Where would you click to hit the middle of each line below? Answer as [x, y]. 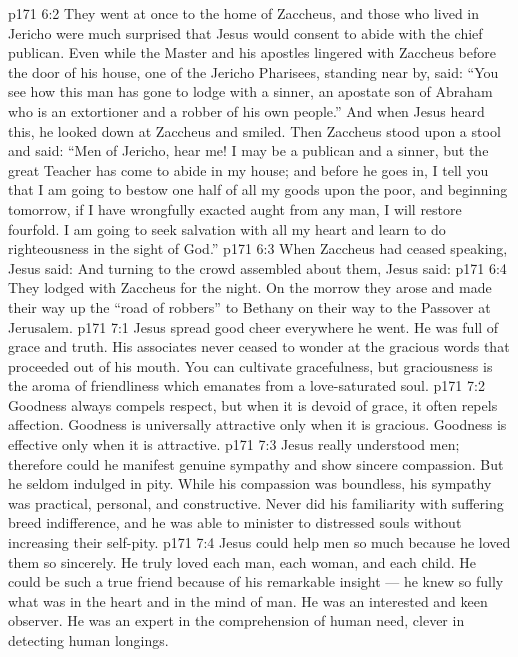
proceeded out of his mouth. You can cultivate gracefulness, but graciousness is [250, 365]
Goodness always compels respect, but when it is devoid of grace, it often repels [253, 404]
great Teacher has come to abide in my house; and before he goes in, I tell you [248, 169]
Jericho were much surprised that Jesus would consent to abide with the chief [245, 32]
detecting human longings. [88, 640]
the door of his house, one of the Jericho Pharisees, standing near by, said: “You [253, 71]
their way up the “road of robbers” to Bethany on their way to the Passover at [249, 306]
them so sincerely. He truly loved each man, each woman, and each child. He [242, 561]
